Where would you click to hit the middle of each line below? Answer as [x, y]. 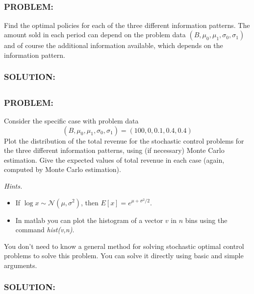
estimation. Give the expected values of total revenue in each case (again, [114, 159]
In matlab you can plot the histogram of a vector [89, 220]
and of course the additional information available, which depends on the [114, 45]
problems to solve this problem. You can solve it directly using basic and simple [124, 256]
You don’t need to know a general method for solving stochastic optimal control [124, 246]
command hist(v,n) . [45, 230]
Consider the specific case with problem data [71, 121]
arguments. [21, 265]
